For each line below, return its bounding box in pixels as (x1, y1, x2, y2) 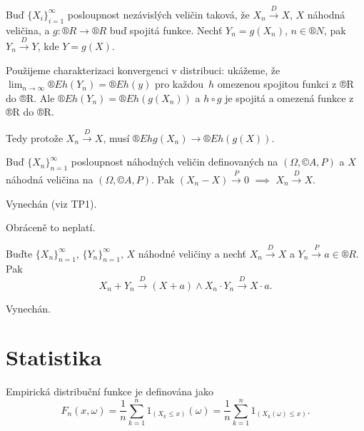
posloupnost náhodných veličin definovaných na (71, 154, 278, 169)
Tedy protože (6, 130, 64, 145)
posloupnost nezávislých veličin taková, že (67, 6, 250, 21)
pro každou (154, 76, 204, 91)
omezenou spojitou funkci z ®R (217, 76, 354, 91)
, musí (103, 130, 130, 145)
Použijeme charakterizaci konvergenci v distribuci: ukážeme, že (6, 62, 280, 77)
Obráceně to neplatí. (6, 220, 96, 235)
